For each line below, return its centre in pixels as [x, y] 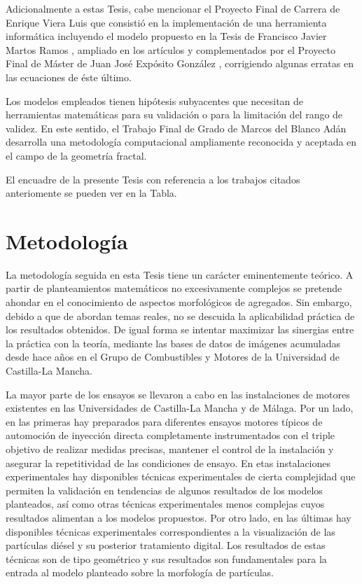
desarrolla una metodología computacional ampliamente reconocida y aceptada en [181, 142]
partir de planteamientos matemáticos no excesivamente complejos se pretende [174, 288]
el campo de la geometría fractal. [76, 155]
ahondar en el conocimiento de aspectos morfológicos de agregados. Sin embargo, [179, 302]
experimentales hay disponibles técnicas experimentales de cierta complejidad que [181, 477]
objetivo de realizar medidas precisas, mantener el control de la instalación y [170, 449]
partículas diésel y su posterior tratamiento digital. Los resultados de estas [166, 545]
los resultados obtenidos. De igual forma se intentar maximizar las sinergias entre [180, 329]
